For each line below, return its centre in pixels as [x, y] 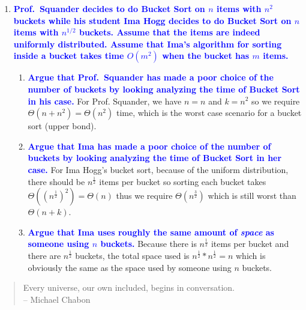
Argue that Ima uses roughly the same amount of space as [151, 232]
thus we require [144, 196]
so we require [276, 101]
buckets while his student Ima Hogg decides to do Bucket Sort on [152, 20]
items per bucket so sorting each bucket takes [183, 181]
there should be [56, 181]
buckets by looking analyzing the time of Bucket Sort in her [155, 158]
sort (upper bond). [62, 126]
